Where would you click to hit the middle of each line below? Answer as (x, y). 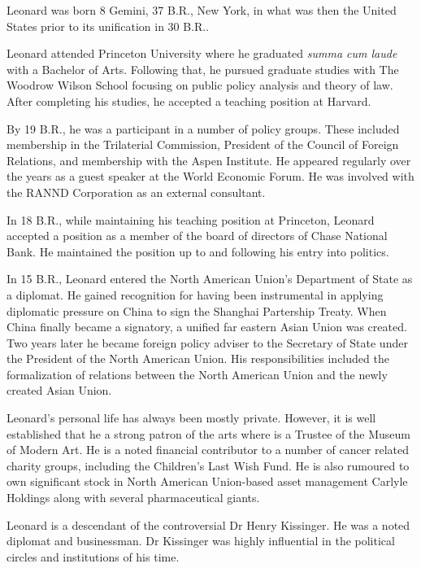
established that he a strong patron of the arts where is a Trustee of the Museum (208, 433)
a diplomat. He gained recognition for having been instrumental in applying (195, 294)
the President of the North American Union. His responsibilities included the (198, 358)
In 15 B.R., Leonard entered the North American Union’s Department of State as (210, 279)
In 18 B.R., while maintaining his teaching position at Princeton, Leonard (191, 219)
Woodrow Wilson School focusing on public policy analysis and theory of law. (200, 85)
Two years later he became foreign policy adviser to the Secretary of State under (207, 342)
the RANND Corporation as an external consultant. (136, 192)
